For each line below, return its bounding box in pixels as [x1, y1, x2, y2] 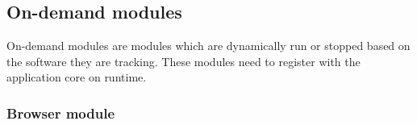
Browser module [6, 102, 115, 123]
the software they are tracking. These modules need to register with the [6, 52, 361, 69]
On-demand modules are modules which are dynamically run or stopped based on [6, 37, 411, 54]
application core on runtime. [6, 69, 147, 85]
